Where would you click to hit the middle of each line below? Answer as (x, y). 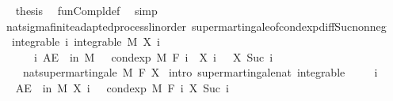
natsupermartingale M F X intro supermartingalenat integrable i (200, 72)
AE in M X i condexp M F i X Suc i (122, 87)
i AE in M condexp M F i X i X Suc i (153, 56)
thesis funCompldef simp (86, 10)
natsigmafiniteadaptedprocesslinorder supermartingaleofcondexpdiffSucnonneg (196, 26)
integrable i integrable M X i (86, 41)
